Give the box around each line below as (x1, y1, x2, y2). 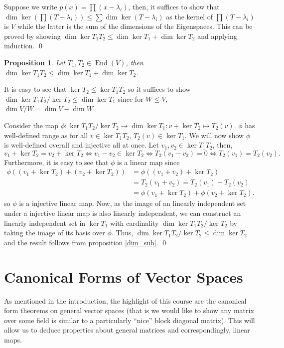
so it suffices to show (128, 84, 191, 94)
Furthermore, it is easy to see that (4, 157, 109, 167)
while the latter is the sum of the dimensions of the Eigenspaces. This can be (17, 21, 253, 31)
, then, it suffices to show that (128, 1, 220, 11)
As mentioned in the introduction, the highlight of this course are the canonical (4, 295, 247, 306)
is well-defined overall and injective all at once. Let (4, 140, 159, 150)
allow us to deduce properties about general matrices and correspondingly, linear (4, 325, 250, 335)
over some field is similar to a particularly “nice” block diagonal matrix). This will (4, 315, 255, 325)
